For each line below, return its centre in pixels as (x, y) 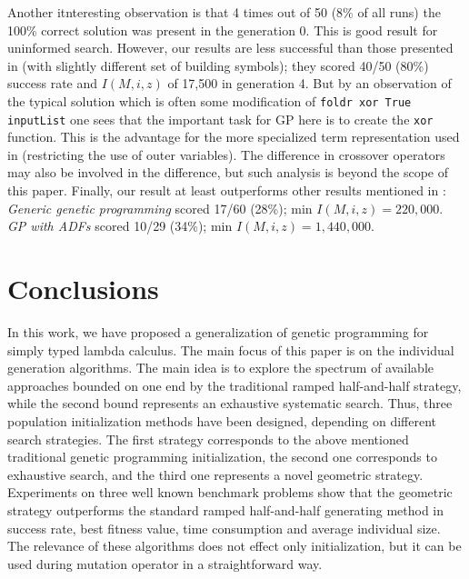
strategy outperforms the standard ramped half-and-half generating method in (226, 509)
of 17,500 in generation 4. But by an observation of (309, 83)
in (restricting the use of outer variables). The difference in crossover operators (226, 154)
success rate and (53, 83)
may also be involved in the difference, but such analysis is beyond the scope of (228, 172)
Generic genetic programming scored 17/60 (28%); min (160, 208)
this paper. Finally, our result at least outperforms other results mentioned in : (227, 190)
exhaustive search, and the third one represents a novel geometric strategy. (215, 474)
